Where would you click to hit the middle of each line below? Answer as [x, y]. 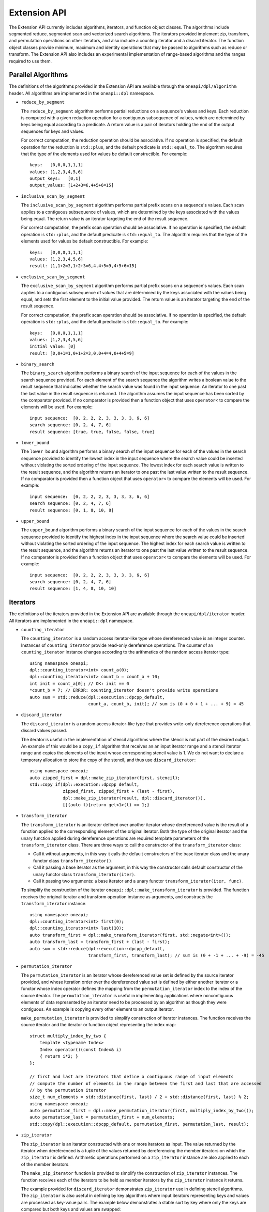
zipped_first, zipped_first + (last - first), [119, 791]
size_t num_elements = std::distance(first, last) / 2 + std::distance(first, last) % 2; [139, 1097]
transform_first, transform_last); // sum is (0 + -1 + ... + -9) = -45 [176, 955]
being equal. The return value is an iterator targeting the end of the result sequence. [105, 219]
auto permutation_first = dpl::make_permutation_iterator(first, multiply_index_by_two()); [142, 1111]
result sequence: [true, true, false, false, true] [92, 432]
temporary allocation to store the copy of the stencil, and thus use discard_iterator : [108, 760]
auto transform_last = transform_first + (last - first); [100, 942]
